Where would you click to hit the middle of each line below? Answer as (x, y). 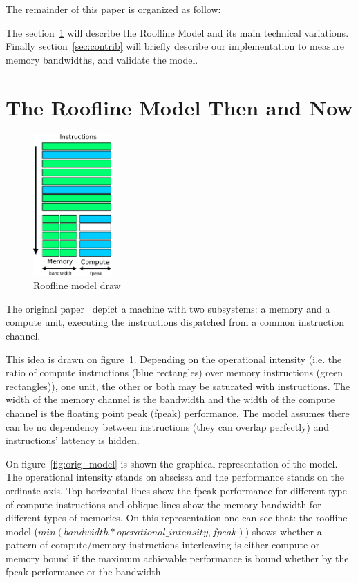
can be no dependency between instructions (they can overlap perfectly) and (168, 426)
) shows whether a (283, 531)
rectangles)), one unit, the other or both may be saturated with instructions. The (178, 386)
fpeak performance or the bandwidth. (85, 572)
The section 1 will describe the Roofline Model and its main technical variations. (177, 32)
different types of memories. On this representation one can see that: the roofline (177, 518)
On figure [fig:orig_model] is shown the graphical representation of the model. (172, 463)
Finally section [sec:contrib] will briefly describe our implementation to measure (175, 46)
